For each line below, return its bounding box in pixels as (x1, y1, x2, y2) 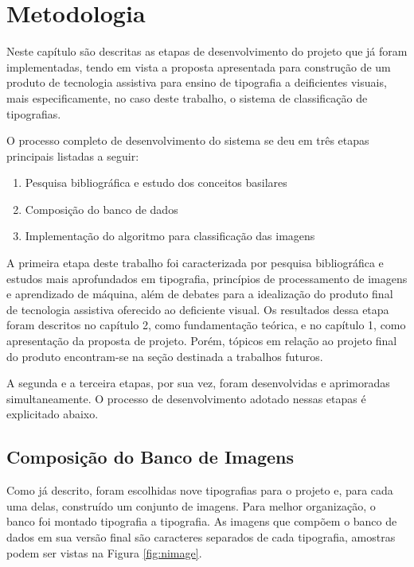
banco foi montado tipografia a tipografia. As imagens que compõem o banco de (6, 513, 397, 530)
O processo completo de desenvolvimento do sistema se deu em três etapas (6, 132, 369, 149)
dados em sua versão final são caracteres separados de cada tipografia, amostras (6, 528, 396, 545)
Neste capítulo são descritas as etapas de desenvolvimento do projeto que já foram (6, 43, 408, 60)
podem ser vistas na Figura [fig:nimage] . (6, 544, 202, 561)
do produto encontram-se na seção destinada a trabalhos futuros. (6, 348, 323, 364)
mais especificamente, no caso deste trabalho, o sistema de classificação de (6, 89, 368, 106)
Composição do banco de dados (25, 200, 178, 217)
